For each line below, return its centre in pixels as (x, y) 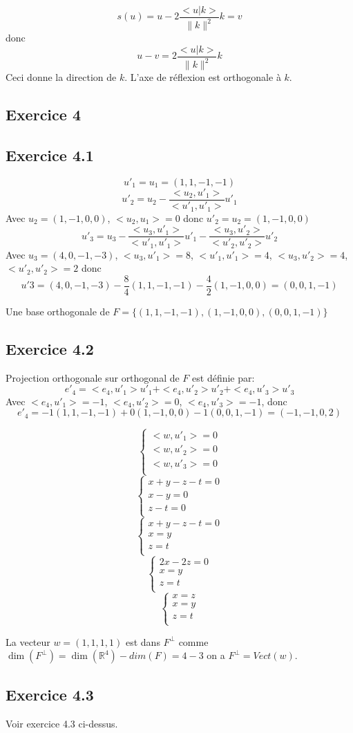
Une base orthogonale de (58, 311)
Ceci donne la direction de (61, 77)
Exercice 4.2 (50, 348)
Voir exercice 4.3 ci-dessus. (62, 723)
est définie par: (223, 377)
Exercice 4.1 (50, 155)
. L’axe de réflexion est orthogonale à (203, 77)
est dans (143, 641)
